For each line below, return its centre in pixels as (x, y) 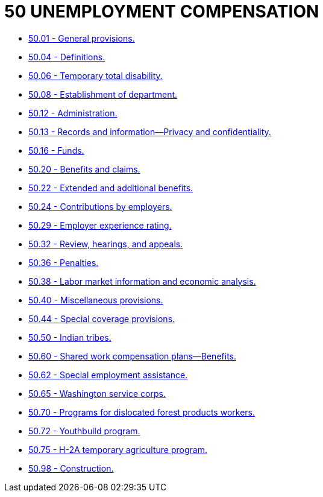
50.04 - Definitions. (67, 57)
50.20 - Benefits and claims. (84, 169)
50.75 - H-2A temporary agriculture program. (118, 449)
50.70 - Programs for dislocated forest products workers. (142, 412)
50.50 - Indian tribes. (70, 337)
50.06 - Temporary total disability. (96, 75)
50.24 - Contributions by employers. (100, 206)
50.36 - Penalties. (64, 262)
